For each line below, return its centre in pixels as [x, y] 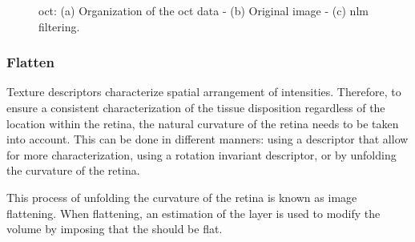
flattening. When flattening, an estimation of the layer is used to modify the [193, 213]
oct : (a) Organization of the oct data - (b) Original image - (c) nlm [203, 10]
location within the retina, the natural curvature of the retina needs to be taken [203, 123]
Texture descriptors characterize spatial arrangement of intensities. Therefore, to [204, 92]
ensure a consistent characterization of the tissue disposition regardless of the [196, 107]
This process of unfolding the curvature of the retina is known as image [182, 197]
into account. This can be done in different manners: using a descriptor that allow [207, 139]
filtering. [59, 26]
